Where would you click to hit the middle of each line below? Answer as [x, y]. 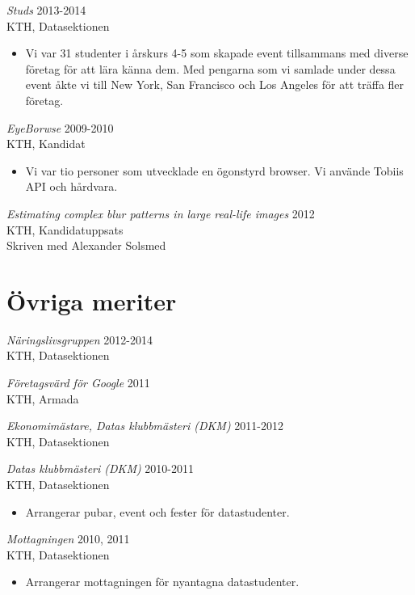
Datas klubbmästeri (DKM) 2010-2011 [100, 468]
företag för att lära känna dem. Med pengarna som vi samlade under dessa [210, 68]
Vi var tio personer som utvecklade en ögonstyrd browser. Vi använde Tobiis [214, 170]
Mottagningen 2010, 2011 [68, 539]
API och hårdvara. [71, 186]
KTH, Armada [43, 398]
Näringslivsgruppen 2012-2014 [80, 339]
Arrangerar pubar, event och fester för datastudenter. [157, 511]
